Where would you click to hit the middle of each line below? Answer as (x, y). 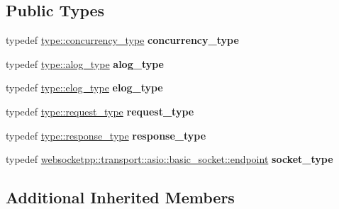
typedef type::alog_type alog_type (85, 63)
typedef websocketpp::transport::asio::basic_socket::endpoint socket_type (169, 159)
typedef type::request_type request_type (100, 111)
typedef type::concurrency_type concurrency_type (122, 40)
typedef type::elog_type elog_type (84, 87)
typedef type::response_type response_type (106, 135)
